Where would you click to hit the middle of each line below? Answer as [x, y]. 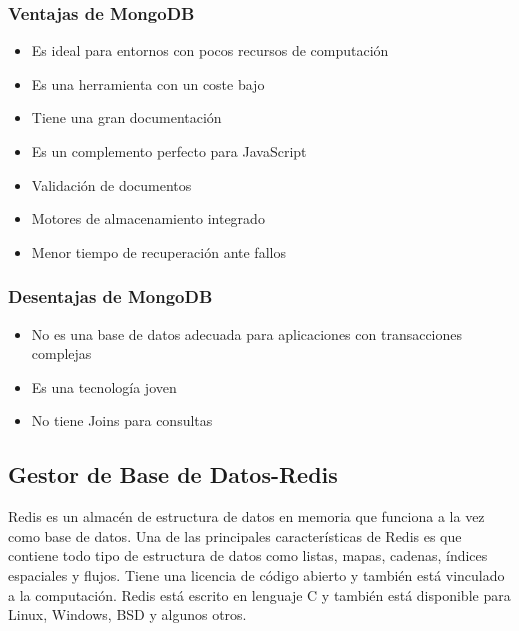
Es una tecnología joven [104, 386]
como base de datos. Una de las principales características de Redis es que [235, 535]
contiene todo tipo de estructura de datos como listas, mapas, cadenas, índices [248, 555]
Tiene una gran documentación [126, 117]
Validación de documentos [111, 184]
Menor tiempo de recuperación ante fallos [158, 251]
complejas [61, 353]
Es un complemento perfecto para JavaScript [169, 151]
